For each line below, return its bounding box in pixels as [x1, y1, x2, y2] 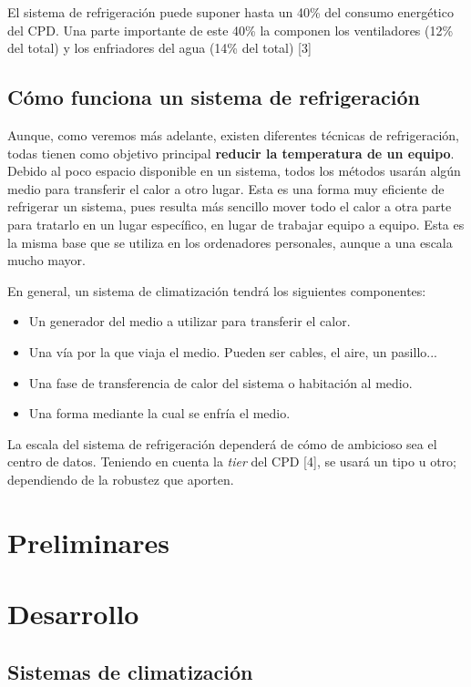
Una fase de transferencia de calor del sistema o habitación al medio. [28, 373, 413, 392]
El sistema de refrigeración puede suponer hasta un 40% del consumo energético [7, 3, 454, 21]
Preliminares [7, 523, 169, 560]
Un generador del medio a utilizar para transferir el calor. [28, 312, 351, 331]
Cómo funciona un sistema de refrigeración [7, 83, 421, 111]
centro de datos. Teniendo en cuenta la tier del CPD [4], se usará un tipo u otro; [7, 452, 456, 471]
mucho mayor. [7, 251, 86, 270]
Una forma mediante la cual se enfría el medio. [28, 404, 291, 423]
